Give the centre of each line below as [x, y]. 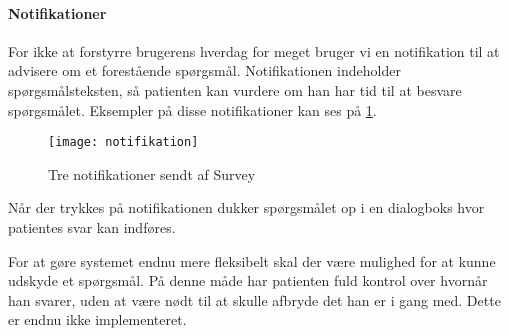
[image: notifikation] [123, 142]
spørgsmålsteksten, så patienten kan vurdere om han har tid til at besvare [235, 89]
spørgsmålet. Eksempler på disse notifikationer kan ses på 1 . [192, 109]
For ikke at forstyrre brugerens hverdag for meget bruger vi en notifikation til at [254, 50]
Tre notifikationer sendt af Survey [152, 173]
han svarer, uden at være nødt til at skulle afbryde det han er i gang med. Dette [254, 299]
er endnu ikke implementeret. [97, 319]
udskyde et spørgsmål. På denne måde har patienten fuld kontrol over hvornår [248, 280]
